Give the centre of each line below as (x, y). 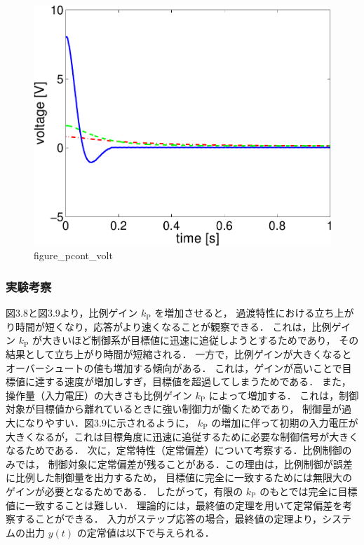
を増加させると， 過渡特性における (235, 313)
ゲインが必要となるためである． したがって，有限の (124, 491)
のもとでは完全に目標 (309, 491)
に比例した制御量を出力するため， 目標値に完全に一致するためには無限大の (179, 477)
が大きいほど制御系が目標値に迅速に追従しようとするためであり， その (196, 340)
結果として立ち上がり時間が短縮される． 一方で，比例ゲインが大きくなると (179, 354)
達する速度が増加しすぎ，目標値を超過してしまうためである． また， (193, 381)
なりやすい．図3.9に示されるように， (110, 423)
